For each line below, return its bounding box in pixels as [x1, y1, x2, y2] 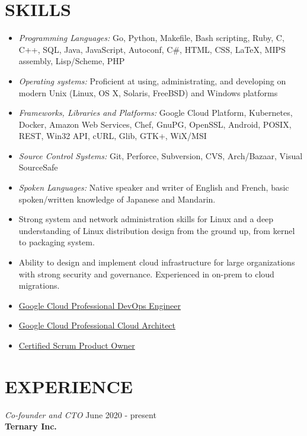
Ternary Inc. [5, 420, 57, 432]
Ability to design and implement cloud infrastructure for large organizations [18, 256, 295, 268]
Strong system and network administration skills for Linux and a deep [18, 213, 274, 225]
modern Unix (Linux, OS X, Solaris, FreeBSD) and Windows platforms [18, 86, 278, 99]
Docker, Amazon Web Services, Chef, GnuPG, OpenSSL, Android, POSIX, [18, 118, 292, 130]
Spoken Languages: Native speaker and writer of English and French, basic [18, 181, 289, 194]
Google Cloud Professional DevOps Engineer [18, 299, 181, 311]
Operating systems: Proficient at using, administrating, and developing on [18, 74, 286, 87]
